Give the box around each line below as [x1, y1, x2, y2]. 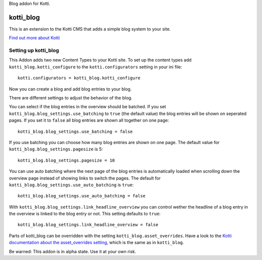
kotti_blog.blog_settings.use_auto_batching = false [17, 193, 146, 199]
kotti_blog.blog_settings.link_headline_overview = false [17, 222, 159, 227]
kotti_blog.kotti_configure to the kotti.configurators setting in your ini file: [9, 64, 182, 70]
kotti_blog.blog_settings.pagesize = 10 [17, 158, 115, 163]
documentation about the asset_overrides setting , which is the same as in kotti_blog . [9, 240, 184, 245]
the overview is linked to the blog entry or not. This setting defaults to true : [9, 211, 161, 217]
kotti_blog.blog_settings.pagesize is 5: [9, 146, 103, 152]
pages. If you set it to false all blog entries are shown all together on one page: [9, 117, 169, 123]
